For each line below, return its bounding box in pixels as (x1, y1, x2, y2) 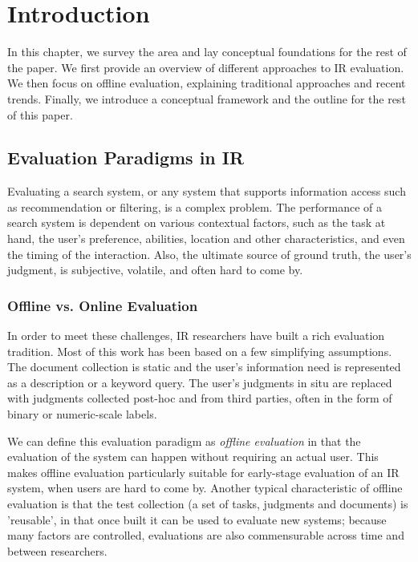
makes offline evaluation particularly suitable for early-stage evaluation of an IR (7, 463, 400, 480)
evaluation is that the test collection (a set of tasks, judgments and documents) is (7, 495, 408, 512)
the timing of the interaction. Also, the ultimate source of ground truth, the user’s (7, 245, 412, 262)
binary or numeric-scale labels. (7, 406, 157, 423)
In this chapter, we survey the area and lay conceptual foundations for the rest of (7, 43, 407, 60)
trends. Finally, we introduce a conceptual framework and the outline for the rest (7, 90, 406, 107)
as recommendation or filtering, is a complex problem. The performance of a (7, 198, 383, 215)
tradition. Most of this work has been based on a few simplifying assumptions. (7, 342, 392, 359)
